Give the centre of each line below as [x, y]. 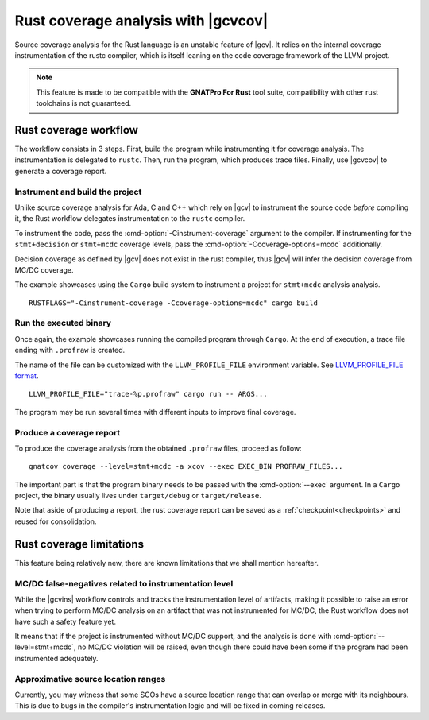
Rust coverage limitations [79, 544]
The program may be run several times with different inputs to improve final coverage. [155, 412]
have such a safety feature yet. [66, 621]
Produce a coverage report [68, 432]
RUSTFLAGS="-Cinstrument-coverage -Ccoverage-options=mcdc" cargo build [173, 303]
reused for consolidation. [56, 521]
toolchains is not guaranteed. [84, 103]
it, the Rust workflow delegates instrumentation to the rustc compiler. [130, 219]
